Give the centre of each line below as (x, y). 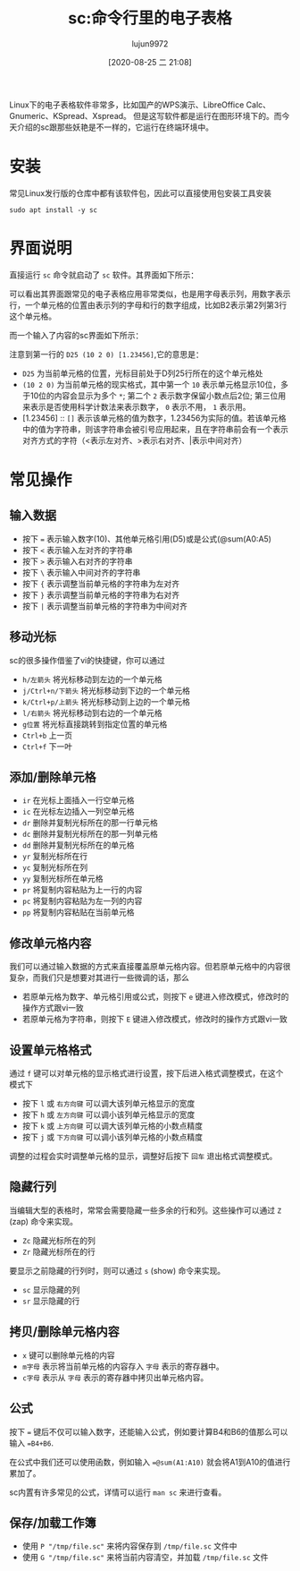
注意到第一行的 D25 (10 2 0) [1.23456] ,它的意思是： (106, 354)
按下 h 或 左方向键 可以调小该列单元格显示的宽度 (108, 1114)
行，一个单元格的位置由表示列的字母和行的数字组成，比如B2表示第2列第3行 (148, 304)
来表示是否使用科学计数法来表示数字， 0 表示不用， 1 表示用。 (136, 406)
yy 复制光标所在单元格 (63, 879)
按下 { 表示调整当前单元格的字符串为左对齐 (101, 584)
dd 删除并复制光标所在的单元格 (79, 845)
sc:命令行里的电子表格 (150, 18)
